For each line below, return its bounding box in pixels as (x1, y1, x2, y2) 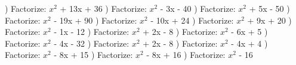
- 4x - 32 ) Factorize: (54, 37, 129, 49)
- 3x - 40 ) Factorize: (160, 2, 236, 14)
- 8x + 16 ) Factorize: (146, 48, 226, 61)
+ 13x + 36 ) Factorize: (60, 2, 147, 14)
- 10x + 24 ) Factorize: (150, 14, 234, 26)
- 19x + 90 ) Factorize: (54, 14, 137, 26)
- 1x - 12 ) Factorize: (54, 25, 129, 38)
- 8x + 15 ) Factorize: (54, 48, 133, 61)
